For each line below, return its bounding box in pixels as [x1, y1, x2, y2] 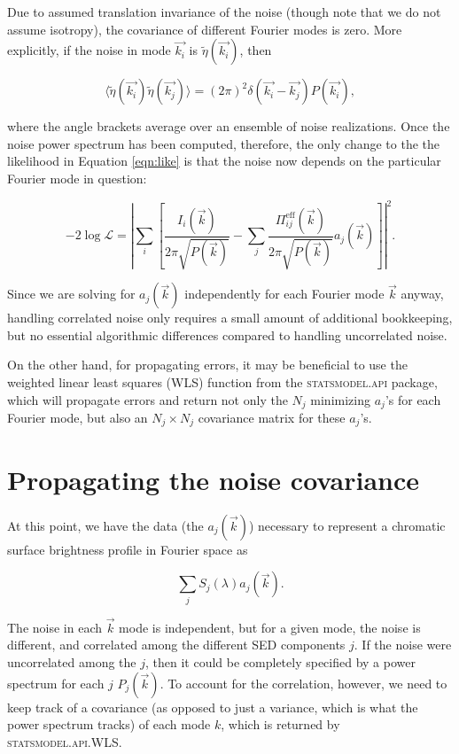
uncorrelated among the [7, 652, 136, 671]
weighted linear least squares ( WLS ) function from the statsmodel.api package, [7, 372, 438, 391]
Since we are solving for [7, 284, 136, 303]
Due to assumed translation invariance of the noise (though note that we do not [7, 3, 441, 20]
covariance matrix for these [198, 408, 346, 427]
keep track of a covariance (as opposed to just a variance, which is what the [7, 697, 418, 716]
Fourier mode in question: [7, 168, 147, 187]
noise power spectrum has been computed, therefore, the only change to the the [7, 134, 440, 152]
